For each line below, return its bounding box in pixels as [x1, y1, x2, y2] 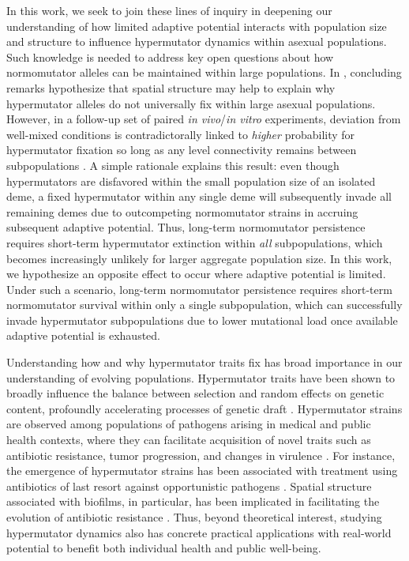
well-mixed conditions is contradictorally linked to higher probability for [6, 126, 355, 142]
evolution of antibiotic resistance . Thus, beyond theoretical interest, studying [6, 509, 382, 525]
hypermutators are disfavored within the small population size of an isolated [6, 172, 376, 189]
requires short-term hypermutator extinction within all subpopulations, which [6, 234, 383, 250]
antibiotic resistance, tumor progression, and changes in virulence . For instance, [6, 446, 396, 463]
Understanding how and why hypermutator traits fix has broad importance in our [6, 354, 403, 371]
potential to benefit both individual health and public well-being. [6, 540, 321, 556]
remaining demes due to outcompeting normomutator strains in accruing [6, 203, 358, 220]
